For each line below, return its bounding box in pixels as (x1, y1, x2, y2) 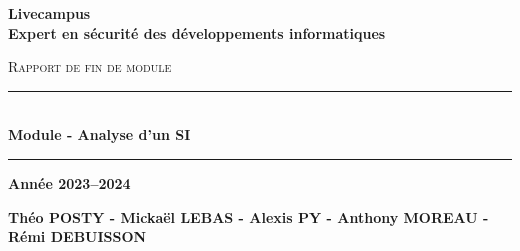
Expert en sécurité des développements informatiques (8, 22, 386, 43)
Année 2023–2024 (8, 172, 131, 193)
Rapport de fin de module (8, 56, 172, 77)
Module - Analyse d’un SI (8, 124, 191, 145)
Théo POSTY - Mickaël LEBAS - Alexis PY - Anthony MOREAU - (8, 206, 489, 227)
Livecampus (8, 3, 91, 23)
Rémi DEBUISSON (8, 226, 147, 247)
